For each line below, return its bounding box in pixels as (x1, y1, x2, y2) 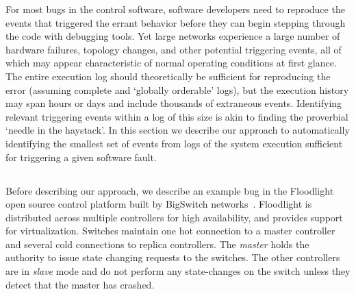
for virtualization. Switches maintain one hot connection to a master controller (5, 223, 335, 238)
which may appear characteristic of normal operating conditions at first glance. (5, 56, 337, 70)
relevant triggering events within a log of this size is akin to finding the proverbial (5, 109, 348, 123)
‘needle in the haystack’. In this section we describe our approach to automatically (5, 123, 350, 137)
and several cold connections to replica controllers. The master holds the (5, 236, 309, 251)
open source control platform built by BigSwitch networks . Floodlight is (5, 197, 312, 211)
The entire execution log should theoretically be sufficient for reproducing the (5, 69, 331, 83)
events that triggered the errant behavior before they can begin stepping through (5, 15, 346, 29)
